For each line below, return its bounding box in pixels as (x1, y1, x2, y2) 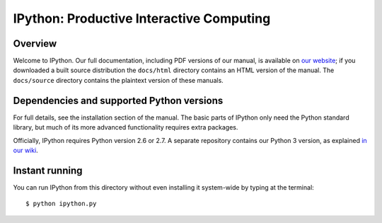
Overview (13, 38, 57, 50)
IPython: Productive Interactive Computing (13, 11, 271, 26)
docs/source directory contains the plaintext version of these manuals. (13, 76, 224, 84)
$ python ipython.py (25, 200, 97, 208)
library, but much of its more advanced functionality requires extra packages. (13, 123, 238, 132)
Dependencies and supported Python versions (13, 94, 224, 106)
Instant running (13, 164, 83, 176)
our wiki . (13, 146, 38, 154)
